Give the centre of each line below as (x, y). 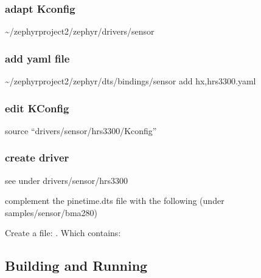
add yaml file (37, 58)
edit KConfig (37, 108)
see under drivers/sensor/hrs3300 (67, 180)
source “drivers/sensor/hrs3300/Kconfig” (81, 130)
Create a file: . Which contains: (63, 233)
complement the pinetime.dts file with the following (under (115, 201)
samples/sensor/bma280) (51, 212)
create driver (37, 158)
